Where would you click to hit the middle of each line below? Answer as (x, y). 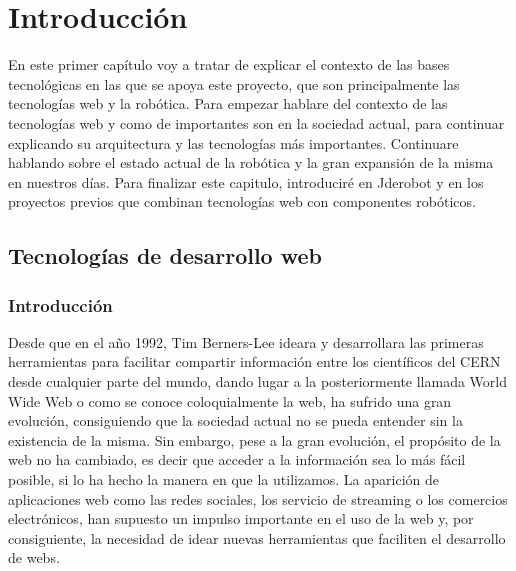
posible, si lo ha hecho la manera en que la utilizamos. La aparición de (223, 479)
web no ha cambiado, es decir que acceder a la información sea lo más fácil (237, 459)
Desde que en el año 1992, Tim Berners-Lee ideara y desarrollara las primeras (246, 341)
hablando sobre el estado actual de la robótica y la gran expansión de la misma (251, 162)
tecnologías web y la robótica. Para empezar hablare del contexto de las (228, 103)
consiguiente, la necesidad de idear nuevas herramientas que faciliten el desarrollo (257, 537)
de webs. (34, 557)
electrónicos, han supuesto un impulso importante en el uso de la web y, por (241, 518)
